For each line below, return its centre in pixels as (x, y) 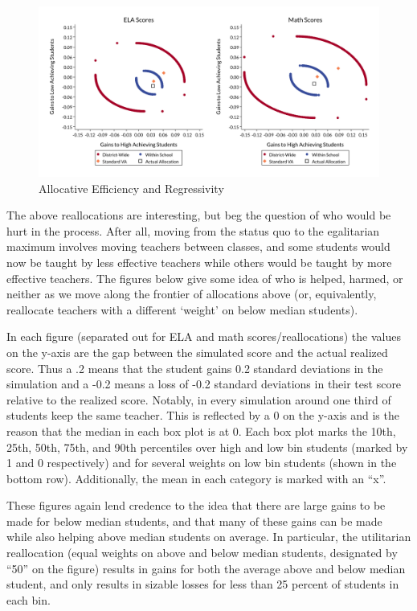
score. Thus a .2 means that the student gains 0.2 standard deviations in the (195, 368)
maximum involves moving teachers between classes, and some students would (198, 246)
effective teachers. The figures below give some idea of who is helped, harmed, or (205, 278)
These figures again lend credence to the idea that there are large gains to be (196, 505)
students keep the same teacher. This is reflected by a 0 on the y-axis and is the (203, 415)
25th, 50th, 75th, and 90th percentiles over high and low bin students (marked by (207, 447)
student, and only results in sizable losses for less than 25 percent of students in (203, 584)
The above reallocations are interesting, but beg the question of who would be (199, 215)
